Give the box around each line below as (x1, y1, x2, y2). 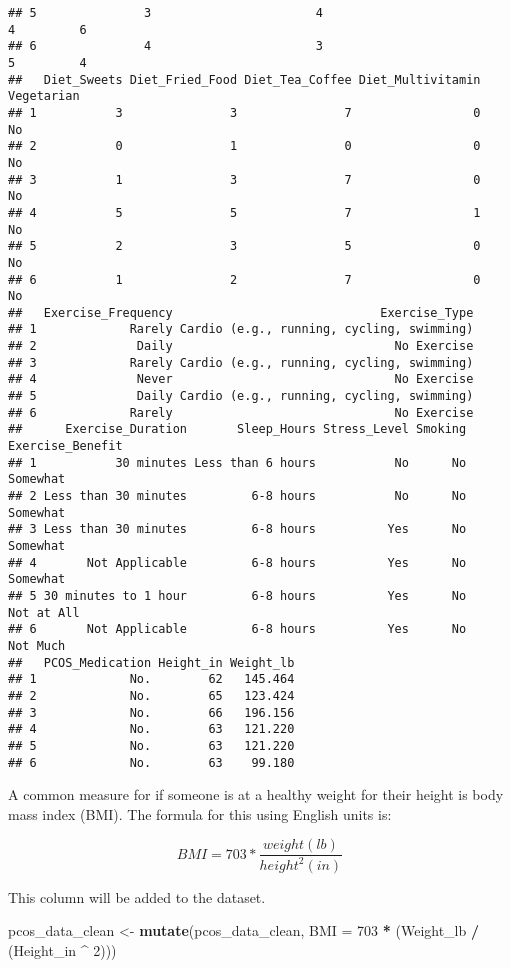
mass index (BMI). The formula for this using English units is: (8, 803, 392, 824)
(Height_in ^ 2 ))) (8, 939, 117, 960)
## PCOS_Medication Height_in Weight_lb (8, 655, 295, 670)
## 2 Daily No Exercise (8, 339, 474, 354)
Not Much (8, 638, 66, 653)
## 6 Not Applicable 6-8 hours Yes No (8, 622, 467, 637)
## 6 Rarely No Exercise (8, 405, 474, 420)
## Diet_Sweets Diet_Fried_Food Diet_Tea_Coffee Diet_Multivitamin (8, 72, 481, 87)
